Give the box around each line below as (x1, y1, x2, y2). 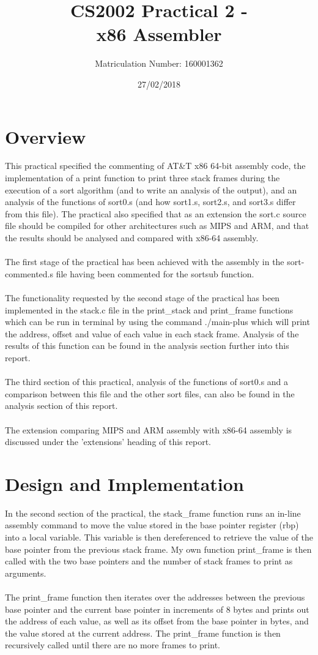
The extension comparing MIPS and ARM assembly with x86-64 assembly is (5, 423, 292, 436)
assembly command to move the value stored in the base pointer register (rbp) (5, 518, 299, 531)
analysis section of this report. (5, 399, 118, 412)
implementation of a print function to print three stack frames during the (5, 171, 280, 184)
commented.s (5, 267, 54, 280)
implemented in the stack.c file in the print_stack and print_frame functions (5, 303, 294, 316)
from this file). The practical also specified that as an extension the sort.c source (5, 207, 306, 220)
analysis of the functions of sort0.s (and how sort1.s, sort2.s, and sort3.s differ (5, 195, 296, 208)
